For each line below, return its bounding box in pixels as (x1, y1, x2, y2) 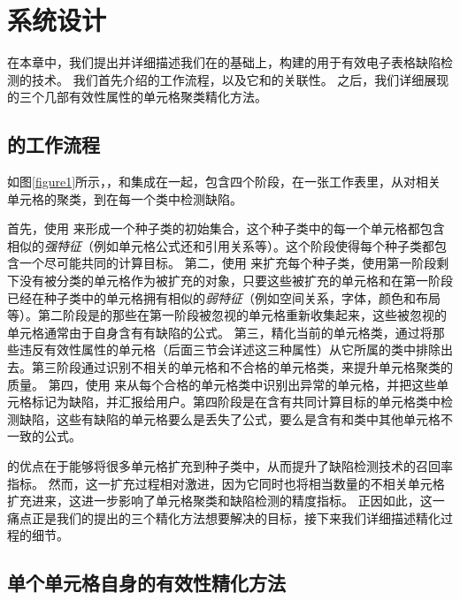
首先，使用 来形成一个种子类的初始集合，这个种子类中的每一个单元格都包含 (7, 219, 445, 238)
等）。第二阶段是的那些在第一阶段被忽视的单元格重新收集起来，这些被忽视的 (7, 306, 447, 324)
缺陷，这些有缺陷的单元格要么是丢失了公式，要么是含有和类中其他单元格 (19, 409, 441, 428)
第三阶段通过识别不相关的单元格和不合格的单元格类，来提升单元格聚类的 (31, 358, 453, 376)
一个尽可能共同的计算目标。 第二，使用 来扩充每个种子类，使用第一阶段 (19, 254, 437, 272)
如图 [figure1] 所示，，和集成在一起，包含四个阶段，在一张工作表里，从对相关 (7, 172, 441, 191)
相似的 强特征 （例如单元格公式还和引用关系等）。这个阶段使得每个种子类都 (7, 236, 434, 254)
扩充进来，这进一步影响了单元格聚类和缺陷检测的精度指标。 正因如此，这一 (7, 491, 445, 510)
